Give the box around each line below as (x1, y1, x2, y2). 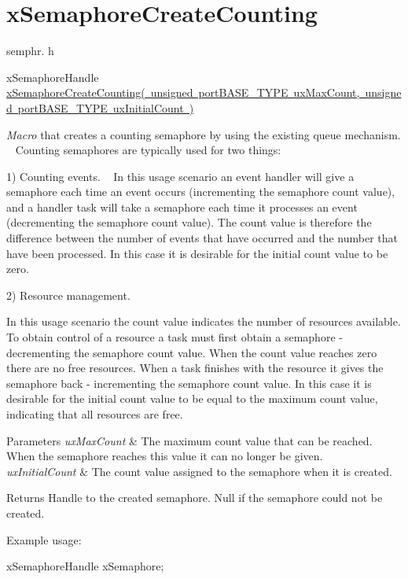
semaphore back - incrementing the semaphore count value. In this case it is (6, 374, 372, 391)
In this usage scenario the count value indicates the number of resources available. (6, 313, 401, 330)
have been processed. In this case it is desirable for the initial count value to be (6, 245, 388, 261)
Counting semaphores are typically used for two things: (15, 142, 281, 158)
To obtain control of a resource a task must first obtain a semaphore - (6, 329, 343, 345)
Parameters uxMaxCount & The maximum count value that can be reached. (6, 432, 373, 448)
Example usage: (6, 531, 82, 548)
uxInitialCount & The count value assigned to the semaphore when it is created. (6, 463, 392, 479)
